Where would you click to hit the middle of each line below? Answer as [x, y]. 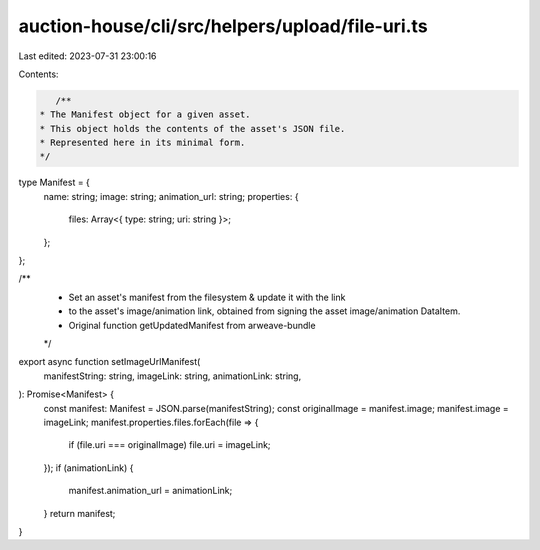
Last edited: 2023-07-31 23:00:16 [87, 56]
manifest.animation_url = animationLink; [150, 491]
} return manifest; [79, 513]
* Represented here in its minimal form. [142, 143]
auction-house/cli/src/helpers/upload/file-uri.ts [223, 26]
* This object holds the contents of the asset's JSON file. [192, 128]
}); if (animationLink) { [88, 467]
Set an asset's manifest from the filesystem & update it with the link [207, 297]
